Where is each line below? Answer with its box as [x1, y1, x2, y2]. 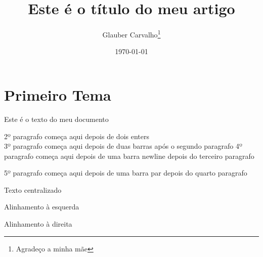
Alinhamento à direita [4, 219, 72, 229]
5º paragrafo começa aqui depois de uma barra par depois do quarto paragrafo [4, 167, 247, 178]
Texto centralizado [4, 184, 62, 195]
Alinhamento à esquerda [4, 201, 79, 212]
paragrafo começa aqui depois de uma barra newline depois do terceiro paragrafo [4, 150, 254, 161]
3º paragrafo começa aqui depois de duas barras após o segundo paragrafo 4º [4, 141, 242, 151]
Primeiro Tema [4, 84, 111, 105]
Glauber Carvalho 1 [102, 28, 161, 39]
